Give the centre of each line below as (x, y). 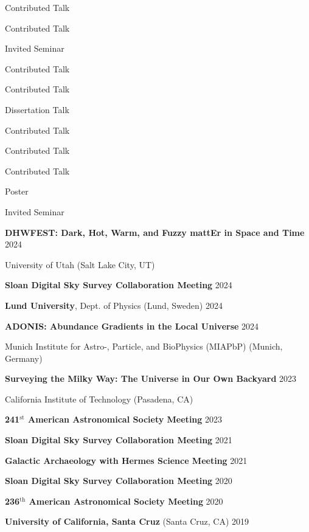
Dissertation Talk (37, 109)
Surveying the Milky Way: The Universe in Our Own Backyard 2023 (151, 378)
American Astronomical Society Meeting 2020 (126, 501)
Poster (17, 191)
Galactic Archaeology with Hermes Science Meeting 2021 (126, 460)
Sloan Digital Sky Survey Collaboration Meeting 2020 (119, 481)
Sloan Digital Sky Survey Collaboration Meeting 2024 (119, 285)
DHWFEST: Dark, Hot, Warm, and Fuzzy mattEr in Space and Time (155, 232)
